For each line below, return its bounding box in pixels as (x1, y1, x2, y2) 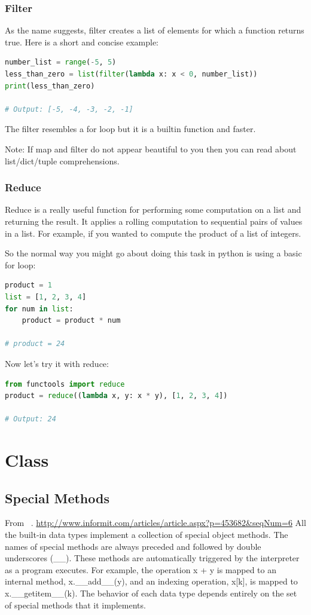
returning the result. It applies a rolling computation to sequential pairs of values (5, 215, 303, 227)
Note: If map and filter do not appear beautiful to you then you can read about (5, 142, 297, 155)
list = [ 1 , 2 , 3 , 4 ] (5, 292, 87, 301)
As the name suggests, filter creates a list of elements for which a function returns (5, 24, 304, 36)
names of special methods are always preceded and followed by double (5, 540, 261, 552)
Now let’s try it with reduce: (5, 357, 109, 369)
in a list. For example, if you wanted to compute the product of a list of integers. (5, 227, 301, 239)
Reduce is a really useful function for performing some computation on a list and (5, 203, 301, 216)
